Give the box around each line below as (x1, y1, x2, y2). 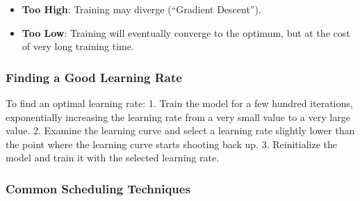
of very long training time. (22, 39, 134, 54)
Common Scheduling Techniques (6, 179, 190, 197)
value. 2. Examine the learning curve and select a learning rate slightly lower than (6, 123, 355, 138)
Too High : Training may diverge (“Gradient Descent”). (22, 2, 261, 16)
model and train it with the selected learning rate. (6, 150, 220, 165)
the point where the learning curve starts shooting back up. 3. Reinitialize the (6, 136, 337, 151)
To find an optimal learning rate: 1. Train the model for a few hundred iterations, (6, 96, 353, 110)
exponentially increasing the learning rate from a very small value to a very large (6, 109, 350, 124)
